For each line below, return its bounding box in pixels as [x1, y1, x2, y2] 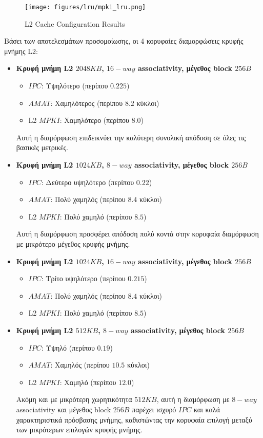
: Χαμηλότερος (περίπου [50, 97, 123, 108]
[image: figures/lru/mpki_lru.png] [25, 4, 146, 11]
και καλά [193, 404, 220, 414]
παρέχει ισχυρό [132, 404, 176, 414]
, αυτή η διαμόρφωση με [156, 394, 230, 405]
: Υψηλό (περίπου [41, 342, 95, 353]
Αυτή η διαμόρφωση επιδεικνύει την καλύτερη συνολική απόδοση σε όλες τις [16, 132, 246, 142]
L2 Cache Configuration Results [25, 18, 125, 29]
